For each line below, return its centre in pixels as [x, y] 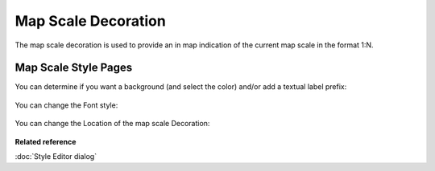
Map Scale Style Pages [74, 68]
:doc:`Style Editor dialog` [56, 157]
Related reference [46, 141]
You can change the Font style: [66, 105]
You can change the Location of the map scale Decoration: [112, 124]
